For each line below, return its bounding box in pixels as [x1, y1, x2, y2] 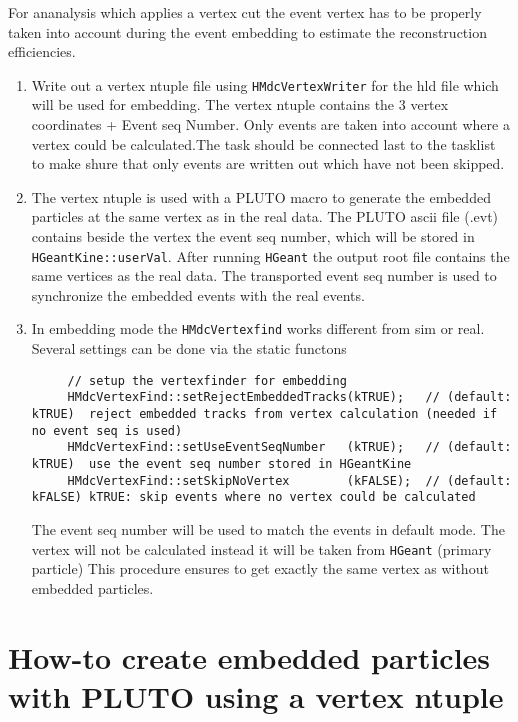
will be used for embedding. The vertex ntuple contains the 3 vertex [31, 94, 449, 115]
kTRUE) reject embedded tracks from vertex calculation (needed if [31, 407, 498, 421]
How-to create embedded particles [8, 636, 491, 677]
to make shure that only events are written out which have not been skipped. [31, 153, 505, 174]
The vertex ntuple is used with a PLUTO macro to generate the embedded [31, 186, 491, 207]
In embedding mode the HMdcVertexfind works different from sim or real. [31, 318, 485, 339]
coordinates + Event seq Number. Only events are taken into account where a [31, 114, 510, 135]
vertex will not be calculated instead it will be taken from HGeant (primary [31, 538, 492, 559]
